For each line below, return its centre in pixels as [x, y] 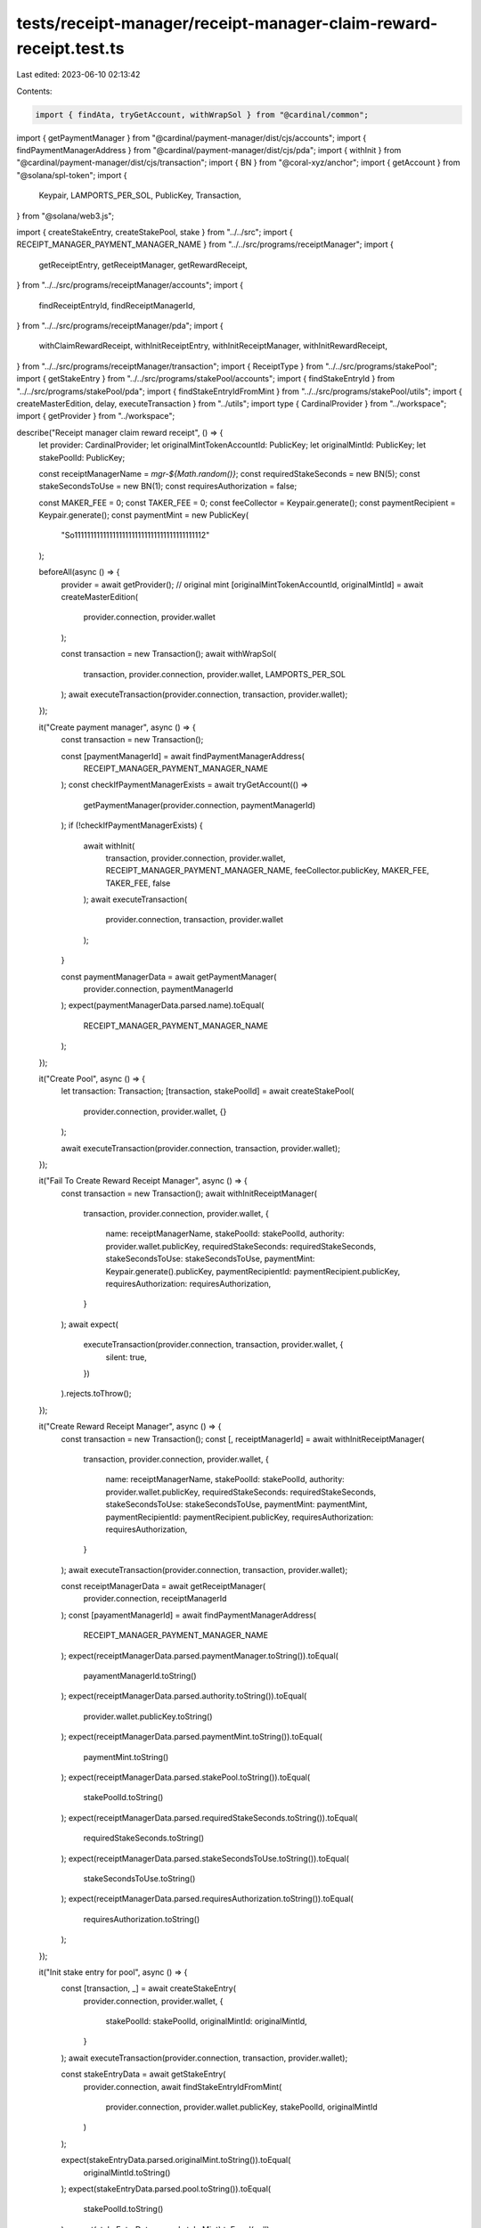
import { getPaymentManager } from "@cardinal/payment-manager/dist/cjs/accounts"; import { [192, 137]
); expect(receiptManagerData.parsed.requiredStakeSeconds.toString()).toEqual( [209, 1817]
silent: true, [126, 1357]
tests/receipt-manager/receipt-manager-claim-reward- [227, 23]
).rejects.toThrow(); [96, 1394]
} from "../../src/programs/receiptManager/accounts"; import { [130, 285]
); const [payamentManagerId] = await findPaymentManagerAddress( [188, 1615]
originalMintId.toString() [127, 2172]
